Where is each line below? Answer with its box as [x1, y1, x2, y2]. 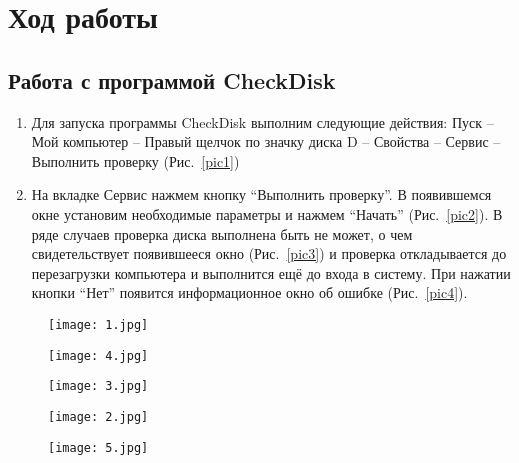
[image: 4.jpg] [48, 348, 149, 363]
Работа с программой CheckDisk [8, 64, 336, 95]
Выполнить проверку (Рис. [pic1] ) [31, 150, 240, 171]
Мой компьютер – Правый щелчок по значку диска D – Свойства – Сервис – [31, 131, 501, 152]
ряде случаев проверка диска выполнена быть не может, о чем [31, 223, 413, 244]
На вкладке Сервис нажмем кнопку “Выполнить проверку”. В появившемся [31, 184, 492, 205]
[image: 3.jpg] [48, 379, 149, 394]
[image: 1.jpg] [48, 317, 149, 332]
